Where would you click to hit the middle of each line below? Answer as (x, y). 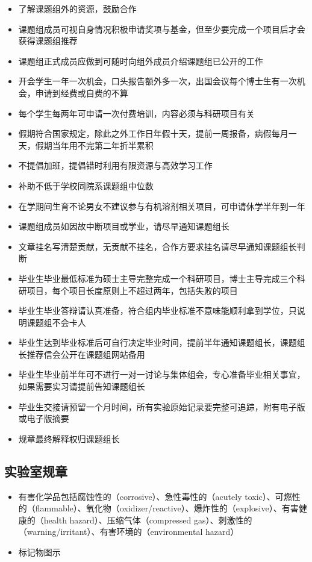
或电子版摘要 (44, 418)
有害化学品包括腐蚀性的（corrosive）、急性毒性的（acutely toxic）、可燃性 (159, 496)
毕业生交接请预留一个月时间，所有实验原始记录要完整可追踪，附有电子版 (162, 406)
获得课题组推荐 (48, 41)
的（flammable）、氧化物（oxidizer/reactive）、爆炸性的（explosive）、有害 (158, 508)
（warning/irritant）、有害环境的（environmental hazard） (129, 532)
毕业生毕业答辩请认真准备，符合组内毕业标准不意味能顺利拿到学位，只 (158, 311)
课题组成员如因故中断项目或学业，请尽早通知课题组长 (124, 226)
